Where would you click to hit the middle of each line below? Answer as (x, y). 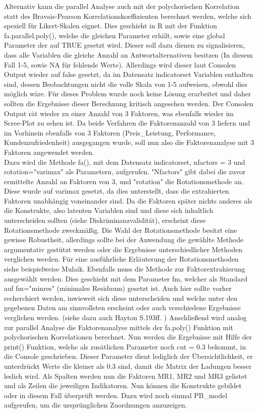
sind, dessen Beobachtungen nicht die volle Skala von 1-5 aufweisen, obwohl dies (126, 84)
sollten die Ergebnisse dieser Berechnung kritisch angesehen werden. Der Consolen (129, 103)
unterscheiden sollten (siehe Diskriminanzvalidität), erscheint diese (105, 220)
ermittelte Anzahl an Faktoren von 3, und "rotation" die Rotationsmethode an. (124, 181)
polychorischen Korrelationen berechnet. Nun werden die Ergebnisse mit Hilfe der (128, 337)
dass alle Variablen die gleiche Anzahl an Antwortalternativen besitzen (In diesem (129, 54)
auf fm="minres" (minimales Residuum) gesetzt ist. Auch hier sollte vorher (118, 288)
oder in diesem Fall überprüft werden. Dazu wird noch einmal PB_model (116, 395)
